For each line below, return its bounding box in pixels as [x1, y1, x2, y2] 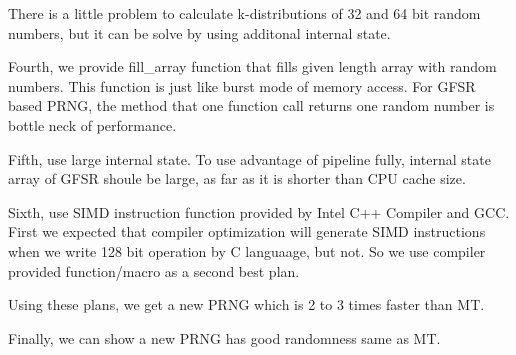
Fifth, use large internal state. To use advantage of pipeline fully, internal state [8, 148, 491, 169]
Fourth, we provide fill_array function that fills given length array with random [8, 56, 497, 77]
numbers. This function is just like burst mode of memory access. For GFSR [8, 75, 476, 96]
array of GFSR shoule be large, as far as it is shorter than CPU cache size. [8, 168, 466, 189]
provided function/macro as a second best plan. [8, 260, 300, 281]
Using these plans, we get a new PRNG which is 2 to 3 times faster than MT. [8, 294, 485, 315]
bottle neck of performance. [8, 114, 177, 135]
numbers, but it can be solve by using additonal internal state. [8, 22, 391, 43]
